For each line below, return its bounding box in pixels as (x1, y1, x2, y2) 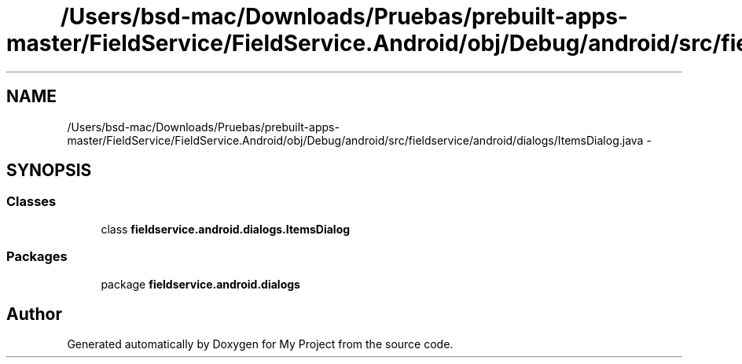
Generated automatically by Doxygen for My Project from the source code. (67, 337, 454, 351)
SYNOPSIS (6, 160, 92, 181)
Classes (6, 193, 57, 210)
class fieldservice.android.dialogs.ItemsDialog (101, 222, 351, 236)
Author (6, 303, 62, 324)
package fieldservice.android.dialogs (101, 277, 300, 291)
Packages (6, 248, 68, 265)
